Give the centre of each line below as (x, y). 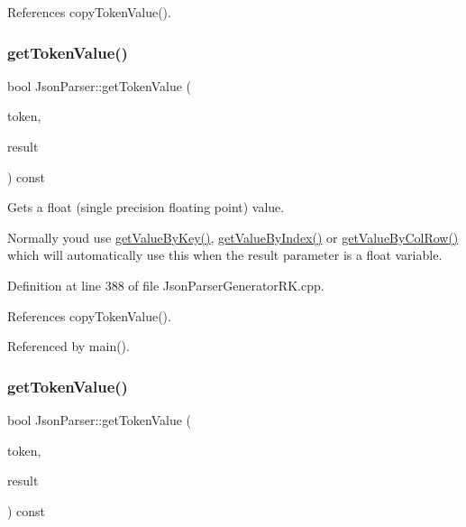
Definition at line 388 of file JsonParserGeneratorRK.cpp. (166, 285)
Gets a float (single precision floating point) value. (146, 207)
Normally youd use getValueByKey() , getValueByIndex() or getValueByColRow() (233, 237)
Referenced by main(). (69, 346)
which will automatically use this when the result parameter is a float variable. (225, 255)
